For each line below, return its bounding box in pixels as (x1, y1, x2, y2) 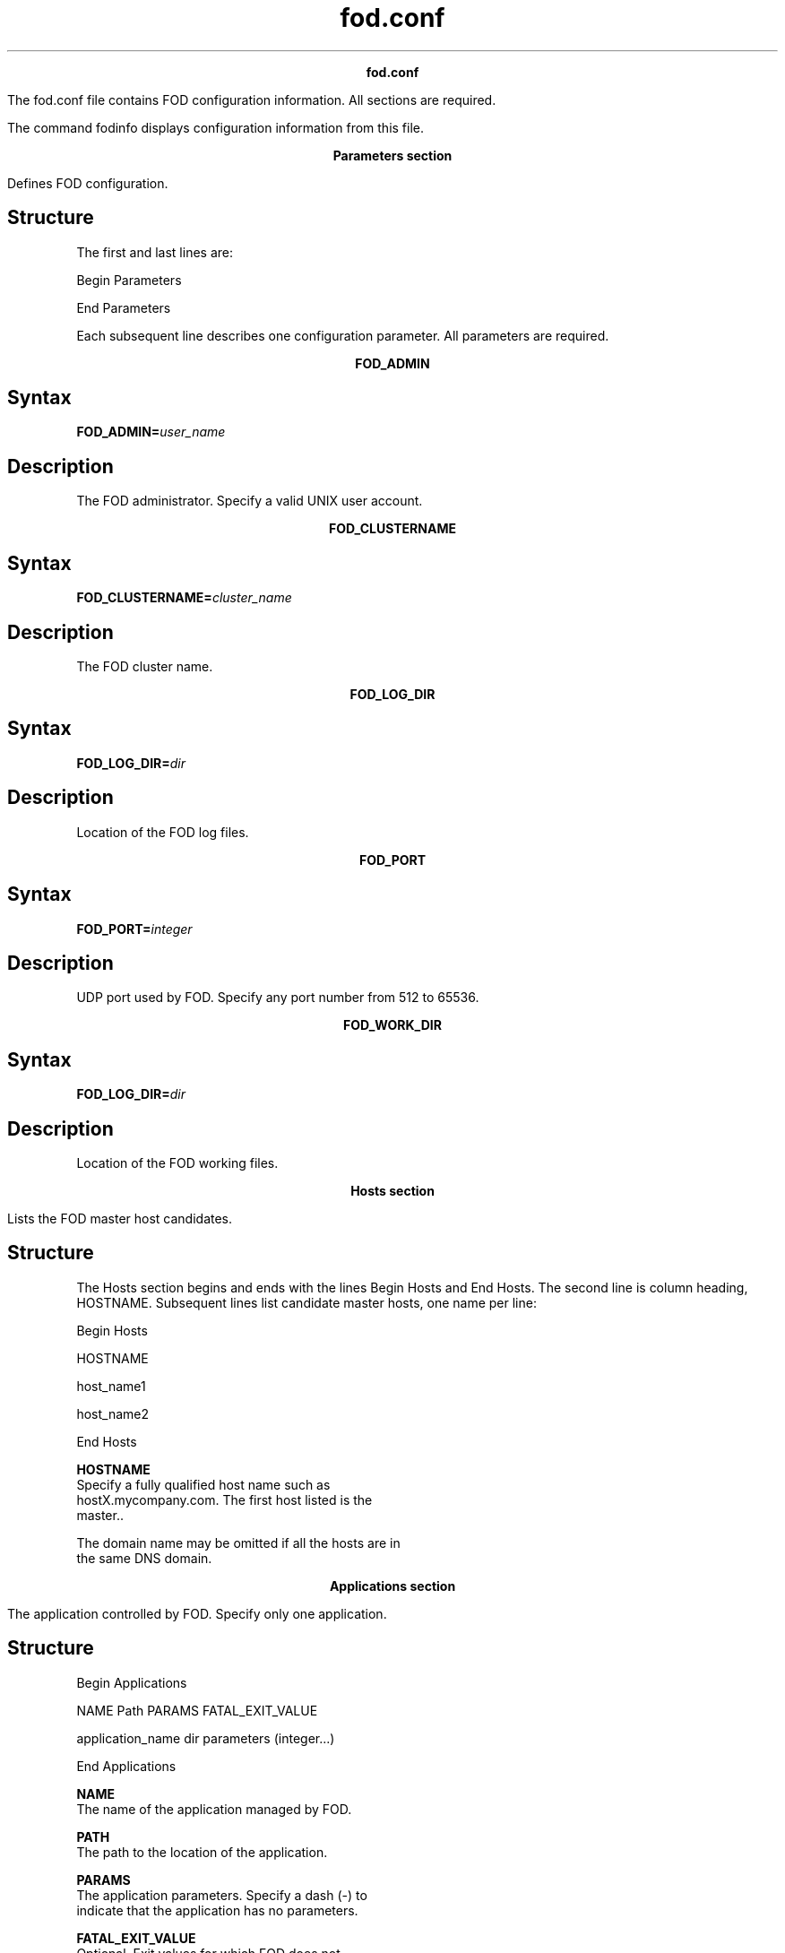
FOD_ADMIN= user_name (76, 424, 226, 440)
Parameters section (332, 147, 453, 163)
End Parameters (76, 299, 171, 315)
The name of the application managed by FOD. (76, 1801, 352, 1817)
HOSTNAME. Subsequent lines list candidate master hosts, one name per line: (76, 1294, 537, 1310)
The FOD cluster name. (76, 658, 213, 674)
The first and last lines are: (76, 244, 233, 260)
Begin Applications (76, 1674, 187, 1690)
